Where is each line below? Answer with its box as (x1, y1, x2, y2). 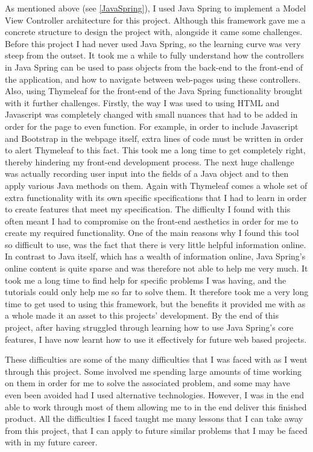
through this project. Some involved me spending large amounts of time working (5, 364, 302, 377)
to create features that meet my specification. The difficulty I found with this (5, 203, 291, 215)
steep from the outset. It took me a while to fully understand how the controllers (5, 49, 304, 62)
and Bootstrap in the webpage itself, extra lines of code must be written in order (5, 132, 303, 144)
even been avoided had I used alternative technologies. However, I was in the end (5, 389, 305, 401)
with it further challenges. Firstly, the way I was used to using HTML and (5, 96, 280, 109)
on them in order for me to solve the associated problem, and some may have (5, 377, 290, 389)
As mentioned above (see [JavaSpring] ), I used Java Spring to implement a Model (5, 2, 306, 14)
